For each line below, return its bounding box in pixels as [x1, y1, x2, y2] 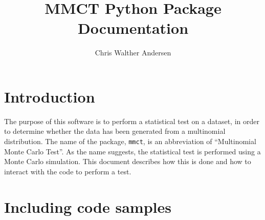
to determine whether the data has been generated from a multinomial [4, 126, 226, 136]
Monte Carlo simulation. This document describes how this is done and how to [4, 156, 251, 167]
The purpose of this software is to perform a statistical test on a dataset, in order [4, 115, 259, 126]
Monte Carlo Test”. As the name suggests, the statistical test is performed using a [4, 146, 261, 156]
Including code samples [4, 196, 171, 217]
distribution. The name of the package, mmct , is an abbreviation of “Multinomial [4, 136, 256, 147]
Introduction [4, 86, 95, 107]
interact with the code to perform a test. [4, 166, 131, 176]
